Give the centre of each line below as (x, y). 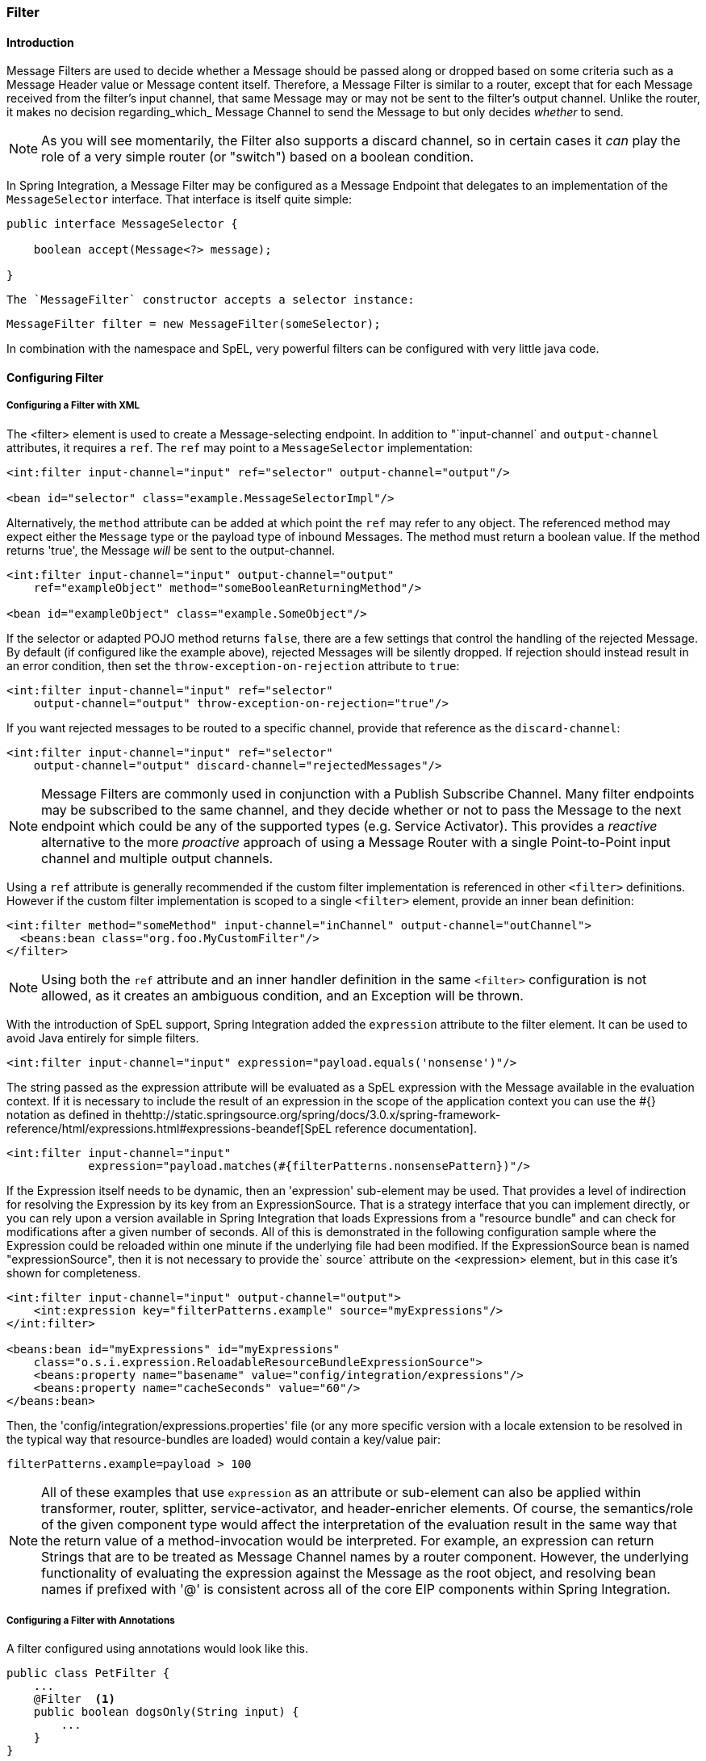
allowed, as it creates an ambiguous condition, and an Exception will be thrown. (282, 995)
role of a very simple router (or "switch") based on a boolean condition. (258, 157)
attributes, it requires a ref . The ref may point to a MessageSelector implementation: (240, 447)
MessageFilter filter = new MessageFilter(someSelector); (194, 324)
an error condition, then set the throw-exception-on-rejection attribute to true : (233, 665)
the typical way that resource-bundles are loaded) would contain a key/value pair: (224, 1439)
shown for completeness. (74, 1273)
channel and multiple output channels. (157, 858)
